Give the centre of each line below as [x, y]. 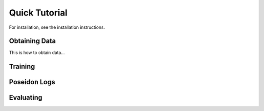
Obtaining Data [33, 41]
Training [22, 66]
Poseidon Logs [32, 82]
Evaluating [26, 98]
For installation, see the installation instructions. [57, 27]
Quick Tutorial [38, 13]
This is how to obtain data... [37, 53]
